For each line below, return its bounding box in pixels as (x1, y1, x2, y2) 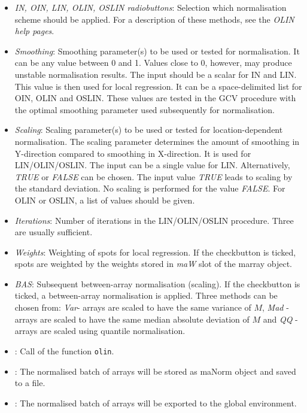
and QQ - (263, 312, 298, 325)
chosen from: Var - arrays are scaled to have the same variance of (14, 301, 251, 314)
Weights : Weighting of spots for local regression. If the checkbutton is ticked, (14, 245, 296, 258)
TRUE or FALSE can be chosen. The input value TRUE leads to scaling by (14, 170, 293, 183)
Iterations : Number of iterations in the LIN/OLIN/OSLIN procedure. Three (14, 214, 294, 226)
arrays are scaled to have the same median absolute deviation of (14, 312, 250, 325)
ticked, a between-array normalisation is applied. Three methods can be (14, 289, 278, 302)
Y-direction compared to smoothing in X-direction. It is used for (14, 147, 251, 159)
